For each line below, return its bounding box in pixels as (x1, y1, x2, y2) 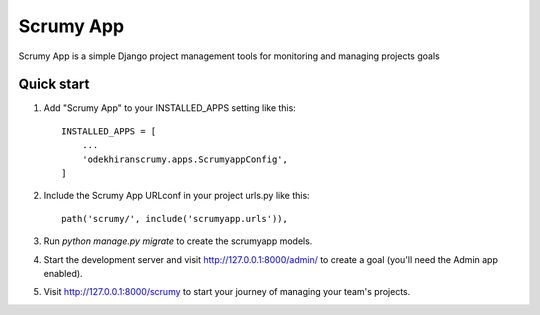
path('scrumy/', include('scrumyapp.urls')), (61, 213, 289, 224)
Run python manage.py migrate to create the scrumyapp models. (43, 235, 313, 247)
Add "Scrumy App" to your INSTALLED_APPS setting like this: (43, 102, 297, 114)
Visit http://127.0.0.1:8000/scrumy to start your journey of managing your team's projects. (43, 286, 411, 298)
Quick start (18, 76, 90, 93)
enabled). (43, 267, 84, 279)
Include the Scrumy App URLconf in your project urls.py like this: (43, 190, 310, 202)
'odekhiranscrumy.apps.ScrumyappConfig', (81, 153, 289, 165)
